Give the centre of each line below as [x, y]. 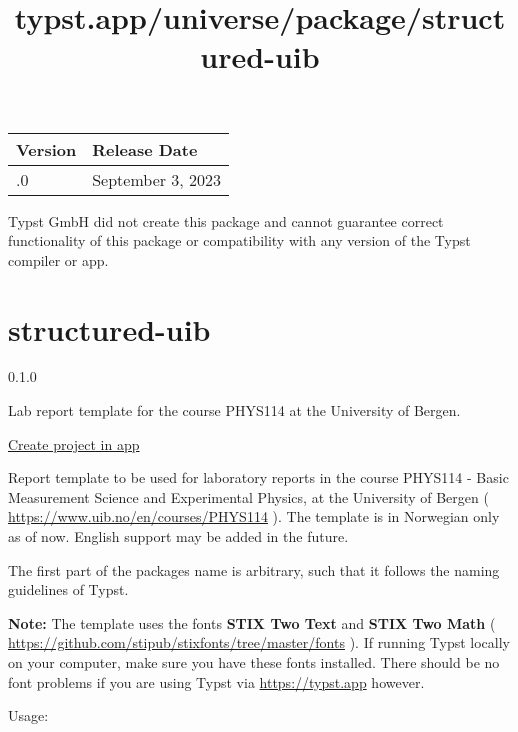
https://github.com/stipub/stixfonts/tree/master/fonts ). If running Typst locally [259, 642]
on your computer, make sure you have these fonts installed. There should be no [254, 662]
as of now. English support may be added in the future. [178, 536]
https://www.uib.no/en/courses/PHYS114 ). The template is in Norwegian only [254, 516]
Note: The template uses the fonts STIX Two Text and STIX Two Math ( [252, 622]
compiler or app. [58, 259]
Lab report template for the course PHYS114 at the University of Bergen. [234, 410]
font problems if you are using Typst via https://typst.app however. [216, 681]
